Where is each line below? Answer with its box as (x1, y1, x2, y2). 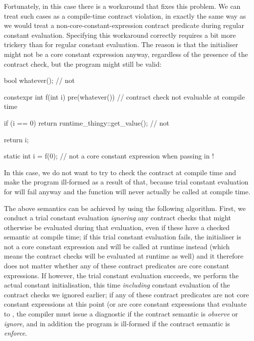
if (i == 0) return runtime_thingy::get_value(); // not (4, 117, 169, 128)
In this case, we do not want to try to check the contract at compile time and (4, 167, 236, 177)
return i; (4, 134, 29, 144)
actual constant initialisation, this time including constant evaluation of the (4, 280, 230, 290)
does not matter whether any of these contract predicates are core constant (4, 261, 230, 271)
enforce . (4, 328, 27, 338)
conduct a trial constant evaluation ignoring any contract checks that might (4, 212, 231, 223)
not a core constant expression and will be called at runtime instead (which (4, 241, 230, 251)
